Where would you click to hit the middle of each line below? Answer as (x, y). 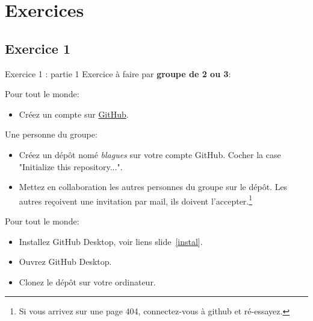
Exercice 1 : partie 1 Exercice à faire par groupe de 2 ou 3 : (118, 73)
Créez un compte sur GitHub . (74, 114)
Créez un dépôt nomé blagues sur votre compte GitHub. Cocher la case (150, 154)
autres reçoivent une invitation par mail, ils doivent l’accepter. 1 (136, 200)
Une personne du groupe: (51, 134)
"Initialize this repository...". (71, 166)
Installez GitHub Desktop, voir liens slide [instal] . (111, 241)
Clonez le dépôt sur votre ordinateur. (87, 281)
